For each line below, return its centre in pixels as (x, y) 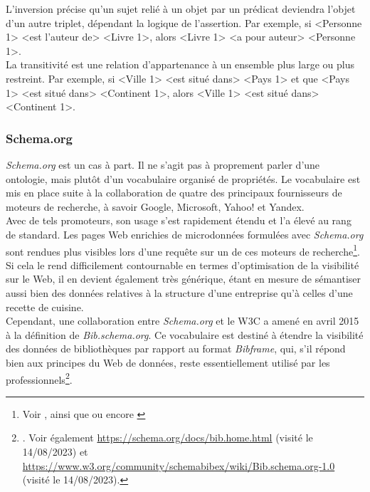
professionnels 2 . (39, 378)
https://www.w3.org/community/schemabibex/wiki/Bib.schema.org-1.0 (179, 465)
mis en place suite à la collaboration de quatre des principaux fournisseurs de (174, 193)
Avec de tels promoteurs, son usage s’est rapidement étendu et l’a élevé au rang (179, 220)
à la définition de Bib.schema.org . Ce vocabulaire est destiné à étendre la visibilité (185, 334)
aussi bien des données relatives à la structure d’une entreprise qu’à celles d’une (179, 292)
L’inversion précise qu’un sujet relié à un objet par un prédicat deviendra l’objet (181, 9)
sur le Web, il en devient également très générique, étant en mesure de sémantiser (184, 279)
